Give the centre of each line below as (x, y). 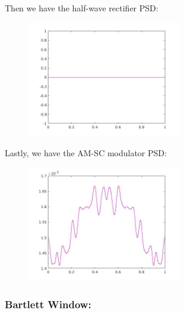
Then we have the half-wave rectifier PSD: (82, 8)
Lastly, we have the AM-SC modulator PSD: (86, 152)
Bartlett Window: (48, 304)
